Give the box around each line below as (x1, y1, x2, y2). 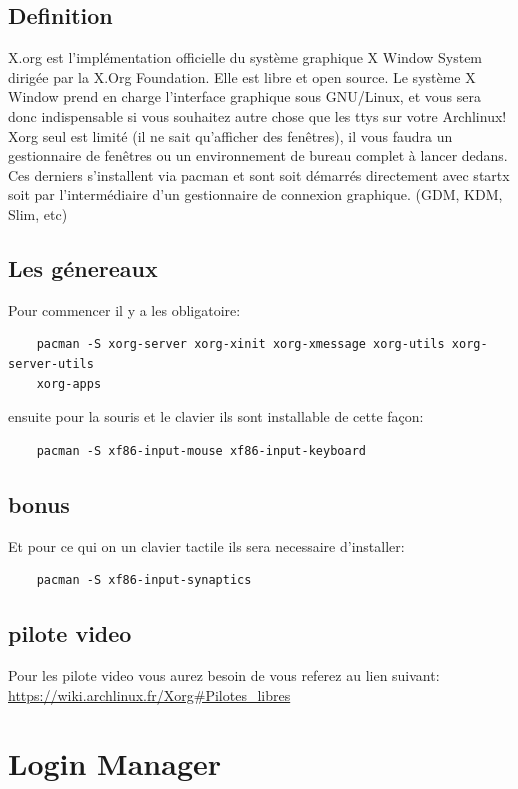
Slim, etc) (8, 203, 68, 224)
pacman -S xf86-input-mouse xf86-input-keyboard (36, 443, 366, 458)
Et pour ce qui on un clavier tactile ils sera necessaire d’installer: (8, 535, 405, 556)
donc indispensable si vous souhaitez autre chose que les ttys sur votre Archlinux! (8, 105, 507, 126)
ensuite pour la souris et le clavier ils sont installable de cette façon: (8, 406, 424, 427)
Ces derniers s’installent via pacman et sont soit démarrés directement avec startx (8, 164, 510, 185)
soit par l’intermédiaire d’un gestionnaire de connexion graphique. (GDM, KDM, (8, 184, 503, 205)
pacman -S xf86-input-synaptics (36, 573, 252, 588)
